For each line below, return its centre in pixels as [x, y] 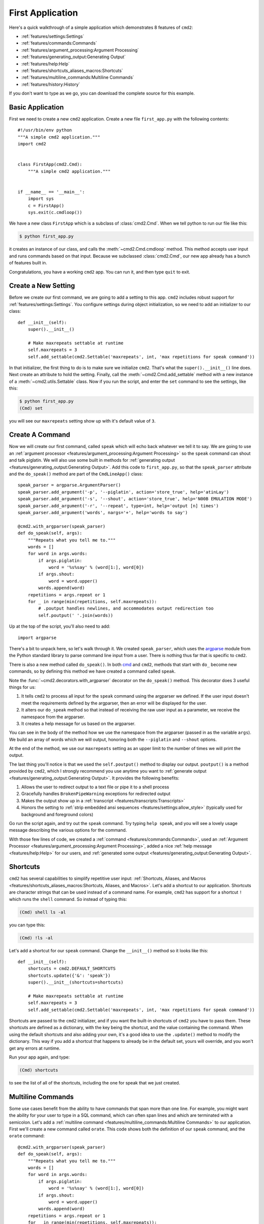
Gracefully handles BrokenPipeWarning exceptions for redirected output [96, 794]
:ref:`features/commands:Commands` [59, 43]
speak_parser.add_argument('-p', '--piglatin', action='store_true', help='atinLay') [123, 492]
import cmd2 [32, 144]
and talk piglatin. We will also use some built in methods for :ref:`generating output [92, 460]
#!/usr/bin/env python [45, 130]
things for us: [22, 687]
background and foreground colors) [57, 814]
